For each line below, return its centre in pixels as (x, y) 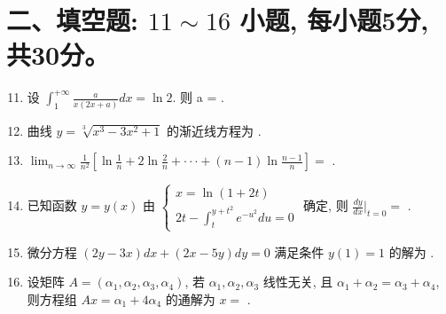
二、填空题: (72, 20)
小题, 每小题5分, (334, 20)
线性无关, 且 (298, 282)
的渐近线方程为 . (214, 130)
